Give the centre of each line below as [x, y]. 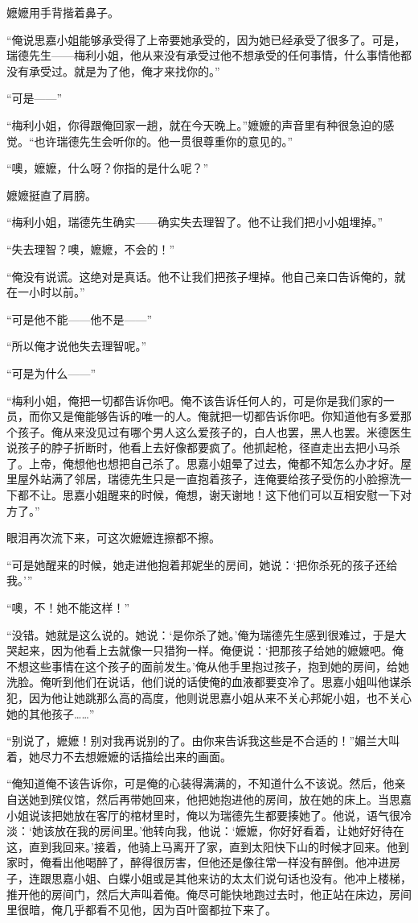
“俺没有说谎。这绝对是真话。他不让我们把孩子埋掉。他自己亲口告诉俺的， [201, 276]
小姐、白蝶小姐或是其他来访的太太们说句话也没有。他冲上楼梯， [242, 877]
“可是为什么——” [51, 373]
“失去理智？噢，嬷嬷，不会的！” [91, 248]
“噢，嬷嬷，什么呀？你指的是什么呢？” [108, 168]
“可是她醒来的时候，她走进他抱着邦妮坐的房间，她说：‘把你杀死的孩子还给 [202, 564]
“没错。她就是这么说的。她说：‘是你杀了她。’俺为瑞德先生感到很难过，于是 [201, 634]
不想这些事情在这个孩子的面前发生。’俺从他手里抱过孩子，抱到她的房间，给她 [208, 666]
